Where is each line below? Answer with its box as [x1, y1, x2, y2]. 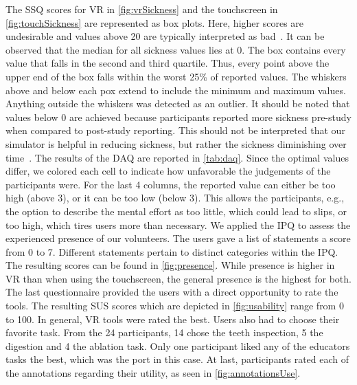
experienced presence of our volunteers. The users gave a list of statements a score [5, 231, 351, 245]
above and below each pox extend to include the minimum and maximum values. [5, 82, 346, 97]
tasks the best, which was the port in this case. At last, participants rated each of [5, 352, 349, 366]
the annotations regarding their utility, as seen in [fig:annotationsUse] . [5, 366, 301, 380]
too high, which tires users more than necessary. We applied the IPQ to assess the [5, 217, 351, 232]
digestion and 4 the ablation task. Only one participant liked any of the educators [5, 338, 350, 353]
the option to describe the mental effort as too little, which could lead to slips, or [5, 203, 347, 218]
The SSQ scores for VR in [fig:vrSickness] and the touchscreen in [5, 2, 278, 16]
